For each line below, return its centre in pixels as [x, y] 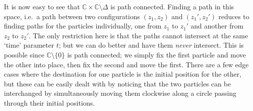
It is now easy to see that [42, 6]
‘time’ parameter [29, 45]
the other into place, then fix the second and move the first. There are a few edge [126, 64]
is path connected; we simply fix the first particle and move [156, 54]
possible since [24, 54]
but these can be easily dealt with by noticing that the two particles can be [117, 83]
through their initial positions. [50, 102]
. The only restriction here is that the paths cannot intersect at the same [138, 35]
